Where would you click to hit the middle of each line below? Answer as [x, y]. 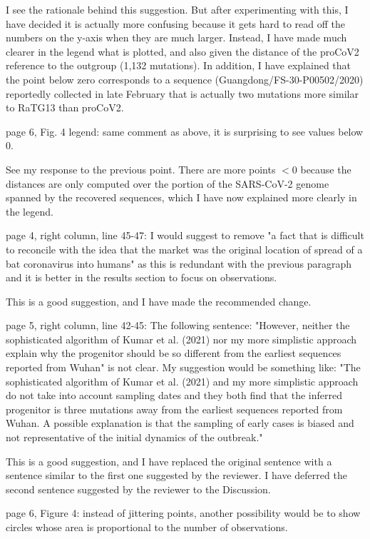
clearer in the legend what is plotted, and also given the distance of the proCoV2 [183, 51]
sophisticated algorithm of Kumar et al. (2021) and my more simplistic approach [182, 381]
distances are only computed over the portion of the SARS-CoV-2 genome [168, 183]
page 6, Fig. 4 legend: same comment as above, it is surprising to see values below [185, 131]
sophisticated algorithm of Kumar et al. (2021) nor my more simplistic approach [181, 339]
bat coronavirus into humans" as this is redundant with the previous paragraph [179, 263]
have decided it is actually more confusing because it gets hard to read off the [175, 23]
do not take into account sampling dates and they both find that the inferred [174, 395]
